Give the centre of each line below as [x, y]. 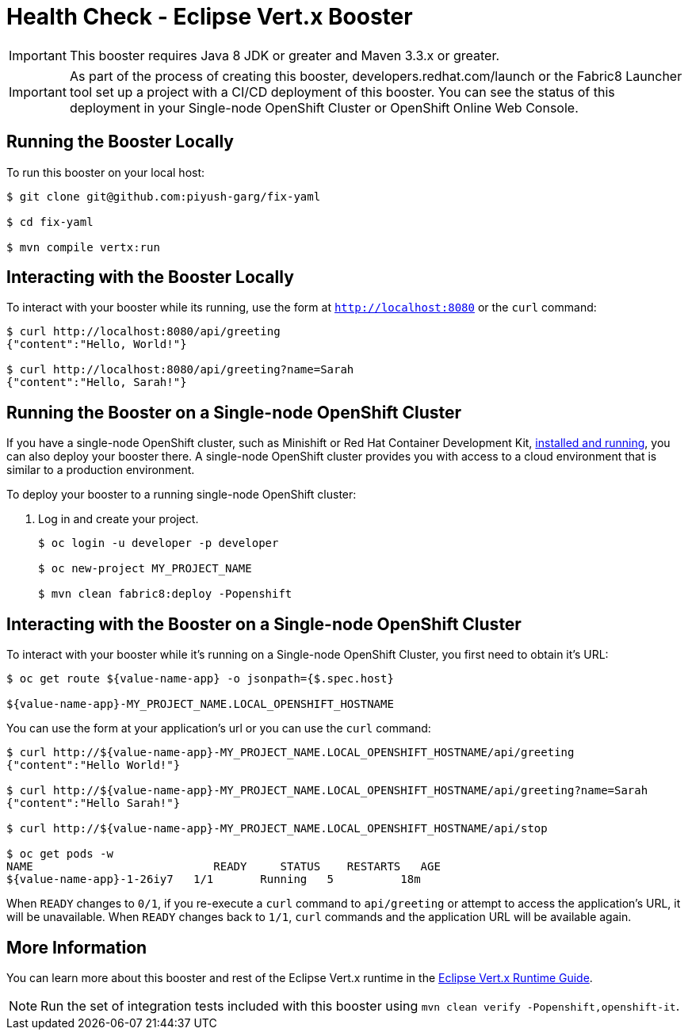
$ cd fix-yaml [50, 222]
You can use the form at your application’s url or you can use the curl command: [219, 728]
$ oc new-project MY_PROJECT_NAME [145, 569]
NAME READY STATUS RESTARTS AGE [224, 867]
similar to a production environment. [101, 470]
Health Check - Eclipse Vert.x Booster [210, 17]
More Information [77, 947]
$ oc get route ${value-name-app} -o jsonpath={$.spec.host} [200, 679]
